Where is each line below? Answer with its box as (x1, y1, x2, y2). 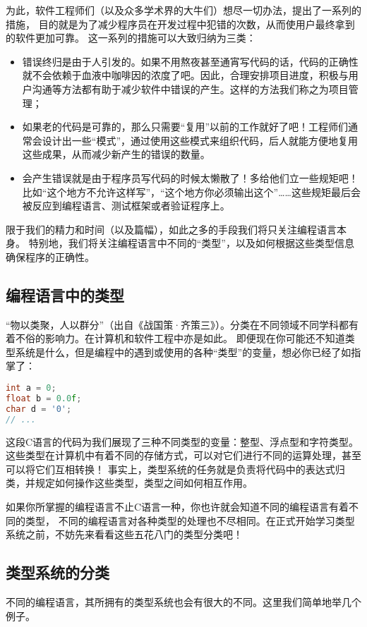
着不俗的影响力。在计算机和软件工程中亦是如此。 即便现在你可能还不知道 (6, 331, 345, 346)
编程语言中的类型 (6, 284, 124, 305)
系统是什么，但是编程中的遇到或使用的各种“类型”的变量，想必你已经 (15, 344, 332, 359)
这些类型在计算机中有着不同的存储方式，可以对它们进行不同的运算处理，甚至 (6, 448, 361, 463)
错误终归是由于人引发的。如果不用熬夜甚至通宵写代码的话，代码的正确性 (22, 54, 359, 68)
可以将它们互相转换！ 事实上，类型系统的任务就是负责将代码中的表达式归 (6, 461, 345, 476)
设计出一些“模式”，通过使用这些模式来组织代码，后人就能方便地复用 (42, 133, 359, 147)
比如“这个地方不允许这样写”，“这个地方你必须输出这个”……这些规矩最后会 (22, 184, 361, 199)
